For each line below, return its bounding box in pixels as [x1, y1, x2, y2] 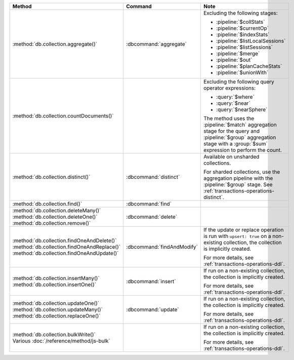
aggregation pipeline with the [203, 175, 273, 182]
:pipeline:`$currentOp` [216, 25, 269, 31]
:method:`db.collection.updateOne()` [12, 300, 100, 306]
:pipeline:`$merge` [216, 50, 260, 57]
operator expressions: [203, 85, 256, 91]
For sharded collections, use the [203, 169, 280, 175]
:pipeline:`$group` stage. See [203, 181, 273, 188]
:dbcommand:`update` [126, 306, 179, 313]
